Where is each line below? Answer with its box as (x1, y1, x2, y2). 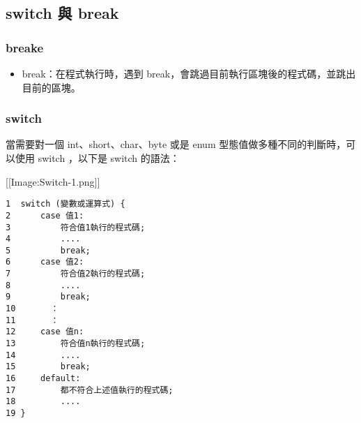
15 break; (6, 362, 91, 372)
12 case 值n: (6, 327, 84, 337)
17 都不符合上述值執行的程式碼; (6, 385, 174, 395)
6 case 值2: (6, 257, 84, 267)
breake (6, 38, 44, 56)
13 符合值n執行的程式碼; (6, 339, 146, 349)
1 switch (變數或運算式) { (6, 199, 125, 209)
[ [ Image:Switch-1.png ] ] (6, 174, 100, 188)
